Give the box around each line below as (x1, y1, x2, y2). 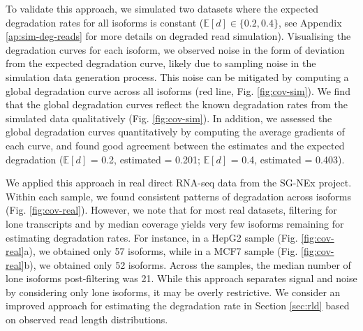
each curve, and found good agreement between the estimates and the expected (6, 138, 345, 152)
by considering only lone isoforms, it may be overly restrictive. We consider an (6, 284, 341, 299)
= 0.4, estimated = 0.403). (230, 152, 345, 166)
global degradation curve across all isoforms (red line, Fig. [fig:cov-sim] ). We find (6, 83, 350, 98)
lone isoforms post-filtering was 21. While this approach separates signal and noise (6, 271, 357, 286)
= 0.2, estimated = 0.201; (90, 152, 200, 166)
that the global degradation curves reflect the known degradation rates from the (6, 97, 348, 112)
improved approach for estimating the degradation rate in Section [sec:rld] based (6, 298, 350, 313)
